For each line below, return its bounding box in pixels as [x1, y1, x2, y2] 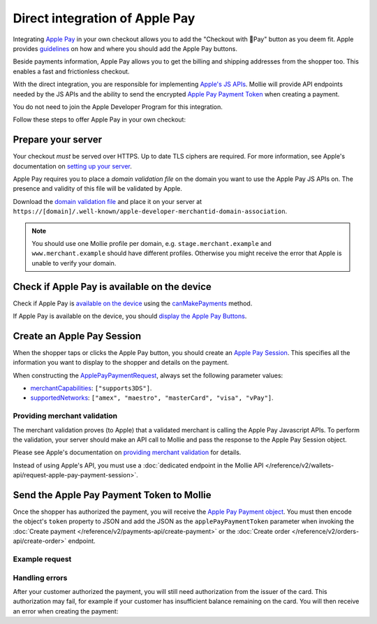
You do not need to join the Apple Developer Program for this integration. [13, 102, 223, 111]
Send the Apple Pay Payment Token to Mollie [13, 489, 212, 501]
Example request [13, 554, 72, 564]
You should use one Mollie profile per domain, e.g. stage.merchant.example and [31, 239, 272, 247]
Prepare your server [13, 133, 103, 146]
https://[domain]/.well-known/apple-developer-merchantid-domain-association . [13, 207, 288, 216]
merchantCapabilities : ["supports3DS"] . [30, 384, 152, 393]
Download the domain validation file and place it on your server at [13, 197, 202, 205]
